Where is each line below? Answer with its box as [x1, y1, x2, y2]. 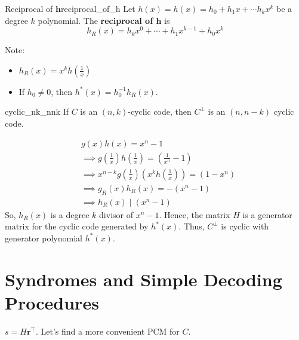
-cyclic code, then [128, 105, 192, 118]
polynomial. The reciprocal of [38, 14, 153, 26]
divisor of [99, 208, 133, 220]
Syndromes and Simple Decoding [5, 267, 282, 291]
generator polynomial [5, 231, 82, 244]
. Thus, [178, 220, 205, 232]
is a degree [50, 208, 90, 220]
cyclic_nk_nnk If [5, 105, 69, 118]
